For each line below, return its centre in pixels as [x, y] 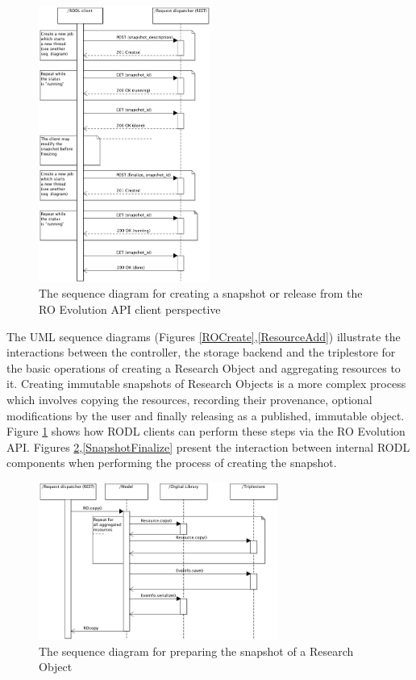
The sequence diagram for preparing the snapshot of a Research [196, 651]
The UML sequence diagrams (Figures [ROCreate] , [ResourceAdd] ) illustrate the [204, 336]
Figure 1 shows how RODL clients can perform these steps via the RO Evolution [206, 431]
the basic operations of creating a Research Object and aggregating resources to [204, 367]
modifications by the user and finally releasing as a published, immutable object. [206, 415]
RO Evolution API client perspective [130, 309]
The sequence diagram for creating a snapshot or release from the [201, 293]
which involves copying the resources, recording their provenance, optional [189, 399]
